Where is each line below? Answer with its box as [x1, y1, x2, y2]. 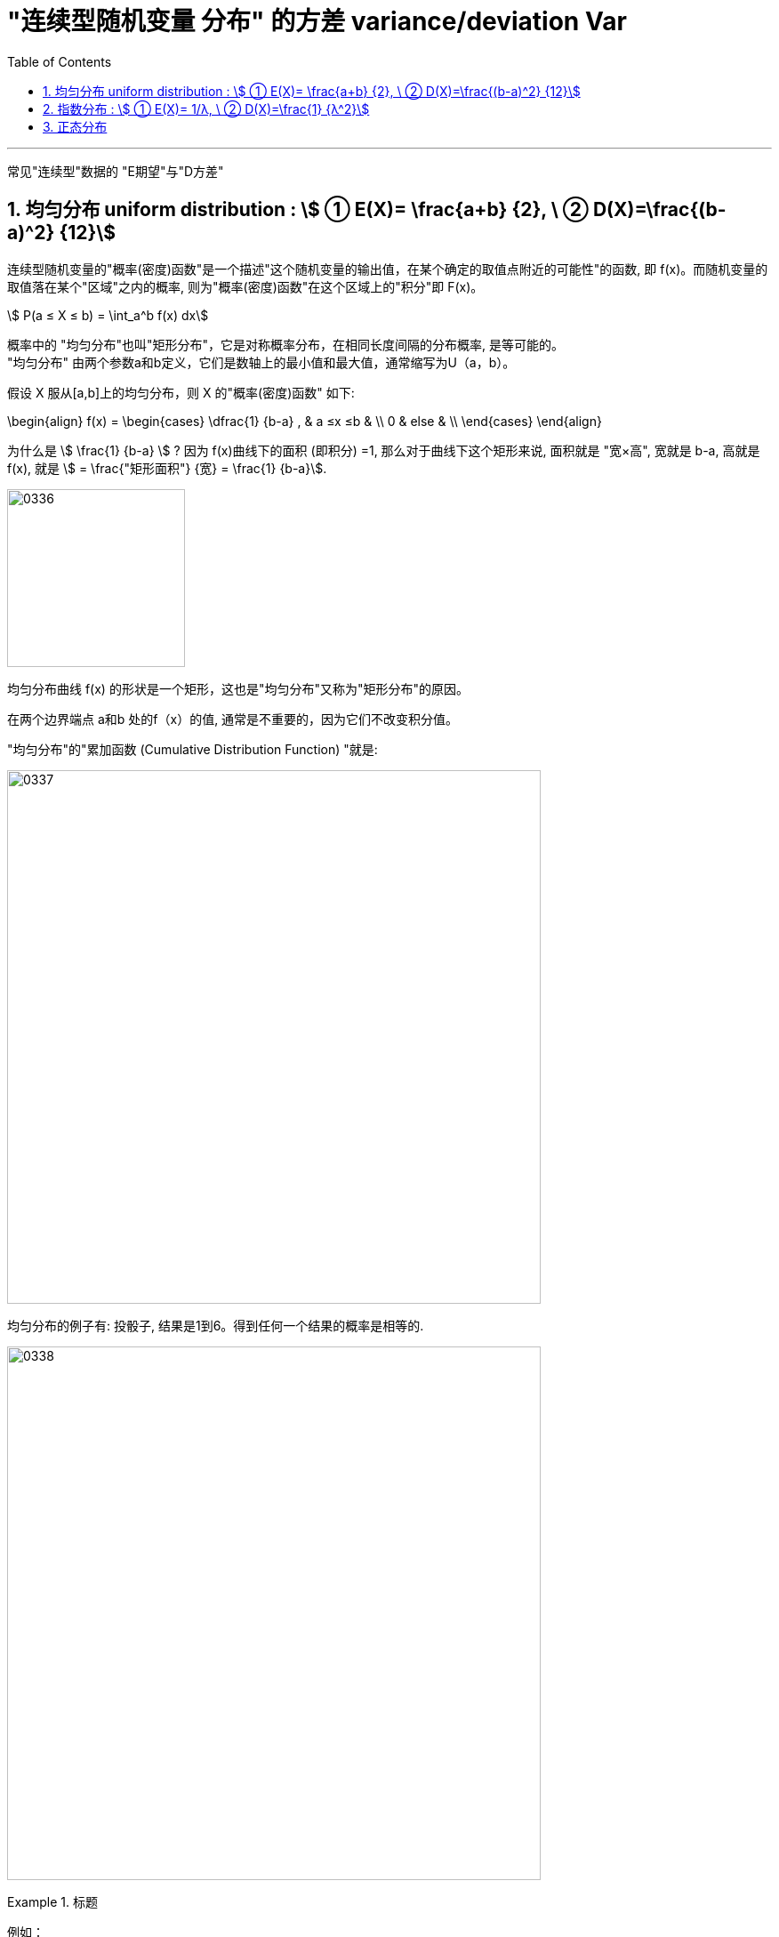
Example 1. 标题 [7, 1893, 98, 1909]
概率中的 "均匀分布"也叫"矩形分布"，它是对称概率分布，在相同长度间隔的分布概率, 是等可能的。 [7, 336, 564, 352]
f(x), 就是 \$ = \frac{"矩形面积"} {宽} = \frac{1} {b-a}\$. [7, 460, 327, 476]
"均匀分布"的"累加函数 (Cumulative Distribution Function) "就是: [7, 741, 378, 757]
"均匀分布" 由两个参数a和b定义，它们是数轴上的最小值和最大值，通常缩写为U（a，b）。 [7, 354, 516, 370]
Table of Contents [7, 53, 112, 69]
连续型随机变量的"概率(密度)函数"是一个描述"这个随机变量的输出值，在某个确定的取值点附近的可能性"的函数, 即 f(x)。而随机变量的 [7, 261, 768, 277]
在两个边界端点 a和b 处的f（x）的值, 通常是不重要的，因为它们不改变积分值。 [7, 711, 459, 727]
